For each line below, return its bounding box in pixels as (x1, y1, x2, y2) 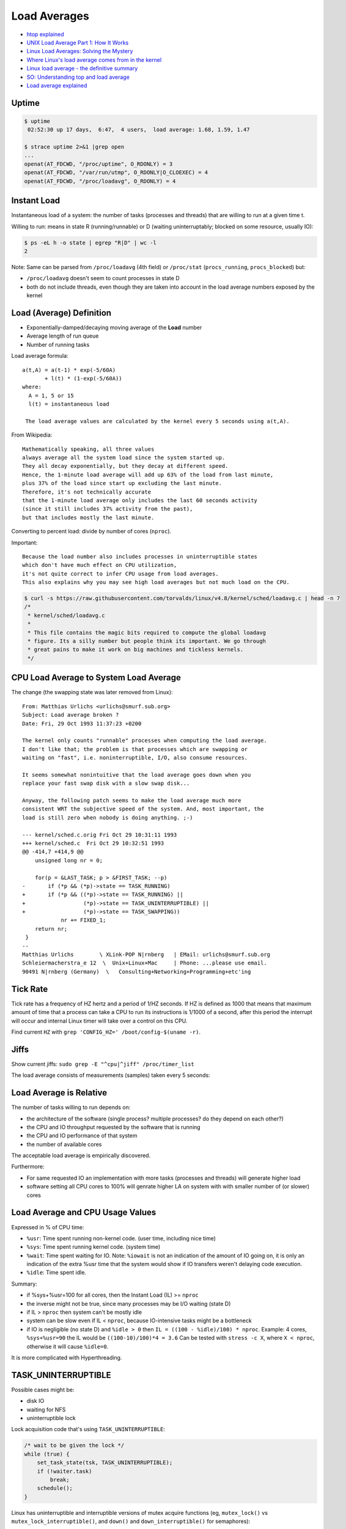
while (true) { (24, 1450, 70, 1457)
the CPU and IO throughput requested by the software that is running (26, 1123, 201, 1131)
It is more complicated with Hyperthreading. (11, 1354, 122, 1361)
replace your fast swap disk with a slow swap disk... (22, 780, 190, 787)
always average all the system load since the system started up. (22, 454, 226, 461)
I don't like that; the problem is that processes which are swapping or (22, 746, 248, 752)
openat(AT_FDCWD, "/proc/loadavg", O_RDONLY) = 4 (24, 177, 176, 185)
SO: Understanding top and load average (26, 73, 130, 81)
